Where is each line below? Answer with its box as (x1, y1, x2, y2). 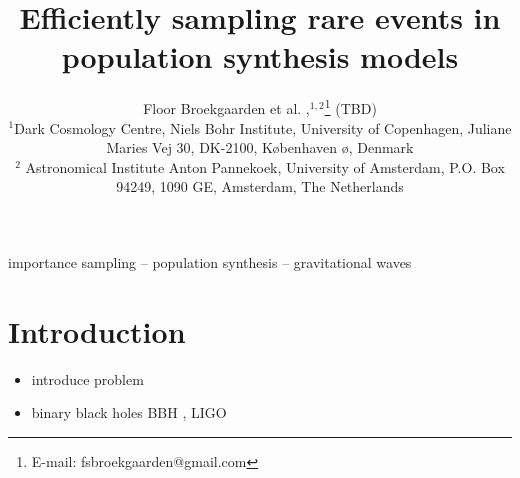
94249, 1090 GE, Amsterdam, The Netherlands (116, 176, 404, 197)
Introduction (8, 310, 186, 351)
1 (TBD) (324, 95, 377, 118)
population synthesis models (61, 36, 459, 77)
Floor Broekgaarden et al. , (143, 97, 310, 118)
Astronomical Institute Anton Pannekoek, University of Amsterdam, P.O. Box (25, 156, 505, 177)
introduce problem (31, 368, 144, 389)
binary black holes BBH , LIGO (31, 402, 227, 423)
